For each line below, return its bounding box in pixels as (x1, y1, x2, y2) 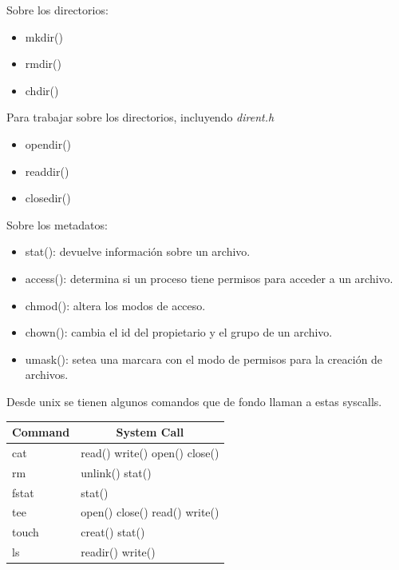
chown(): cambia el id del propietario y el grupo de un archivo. (25, 324, 333, 341)
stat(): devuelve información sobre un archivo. (25, 243, 251, 260)
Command (12, 424, 70, 440)
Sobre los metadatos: (6, 216, 108, 233)
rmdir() (25, 55, 62, 72)
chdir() (25, 82, 59, 98)
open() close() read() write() (81, 504, 219, 520)
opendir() (25, 135, 72, 152)
